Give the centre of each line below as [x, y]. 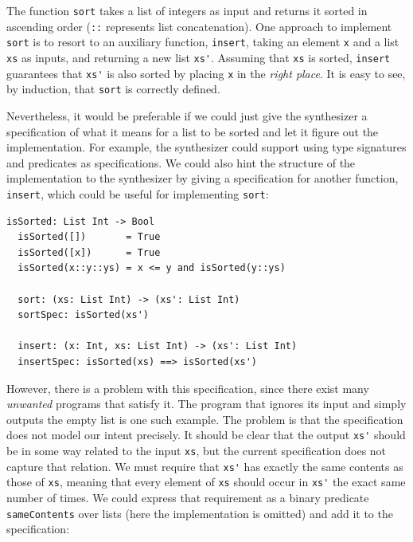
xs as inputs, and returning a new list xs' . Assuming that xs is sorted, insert [199, 57]
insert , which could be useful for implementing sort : [138, 193]
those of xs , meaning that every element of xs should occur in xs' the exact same [206, 482]
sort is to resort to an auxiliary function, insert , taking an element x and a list [203, 42]
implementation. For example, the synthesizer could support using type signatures [206, 147]
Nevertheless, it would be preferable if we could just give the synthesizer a [187, 115]
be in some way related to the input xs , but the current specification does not [197, 450]
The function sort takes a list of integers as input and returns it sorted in [187, 10]
